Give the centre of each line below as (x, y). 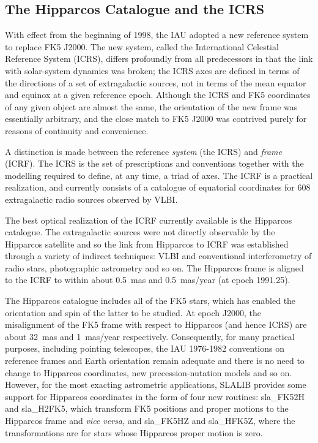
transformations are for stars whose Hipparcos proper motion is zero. (134, 432)
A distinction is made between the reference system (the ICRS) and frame (143, 151)
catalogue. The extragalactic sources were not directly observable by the (140, 232)
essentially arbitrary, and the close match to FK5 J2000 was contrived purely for (156, 119)
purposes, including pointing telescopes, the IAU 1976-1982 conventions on (145, 348)
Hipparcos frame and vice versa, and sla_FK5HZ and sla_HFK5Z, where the (150, 421)
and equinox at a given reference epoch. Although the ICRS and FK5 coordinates (158, 95)
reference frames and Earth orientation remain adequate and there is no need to (155, 361)
